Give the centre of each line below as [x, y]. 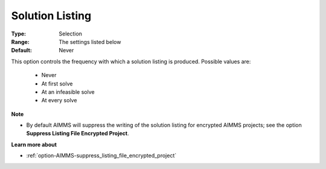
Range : [20, 41]
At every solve [59, 100]
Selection [71, 34]
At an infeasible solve [68, 92]
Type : [19, 34]
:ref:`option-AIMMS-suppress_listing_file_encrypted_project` [101, 156]
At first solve [57, 84]
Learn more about [34, 144]
